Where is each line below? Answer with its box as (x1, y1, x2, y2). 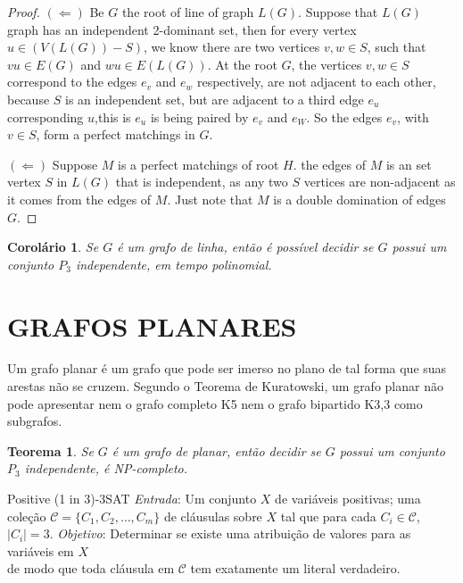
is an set (385, 154, 432, 173)
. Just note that (167, 189, 253, 208)
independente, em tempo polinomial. (75, 254, 272, 273)
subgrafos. (7, 412, 62, 430)
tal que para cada (280, 506, 376, 525)
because (7, 89, 50, 108)
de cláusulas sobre (163, 506, 262, 525)
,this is (95, 107, 131, 126)
